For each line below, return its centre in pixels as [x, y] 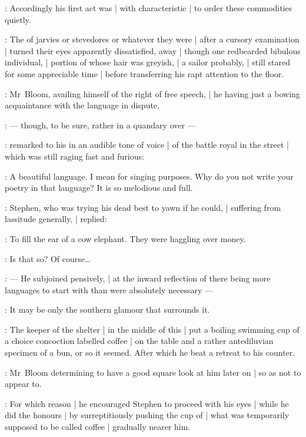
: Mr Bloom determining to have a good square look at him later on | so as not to [153, 372]
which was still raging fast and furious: [74, 156]
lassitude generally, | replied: [56, 219]
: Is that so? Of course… [48, 258]
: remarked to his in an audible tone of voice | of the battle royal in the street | [147, 145]
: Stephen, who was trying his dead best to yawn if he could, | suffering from [143, 207]
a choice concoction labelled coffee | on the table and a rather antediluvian [139, 341]
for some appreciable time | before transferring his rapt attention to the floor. [144, 73]
